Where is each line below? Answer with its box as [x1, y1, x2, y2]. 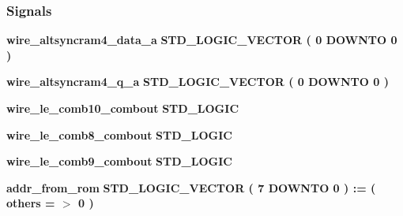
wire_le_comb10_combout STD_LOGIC [6, 100, 239, 116]
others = [6, 195, 55, 211]
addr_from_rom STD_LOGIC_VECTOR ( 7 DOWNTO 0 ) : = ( [6, 179, 376, 196]
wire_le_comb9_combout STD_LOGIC [6, 153, 232, 169]
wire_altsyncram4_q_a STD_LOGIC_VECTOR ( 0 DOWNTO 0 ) [6, 73, 389, 90]
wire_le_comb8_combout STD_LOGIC [6, 126, 232, 143]
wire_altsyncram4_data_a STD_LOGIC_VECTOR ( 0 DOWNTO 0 [6, 32, 397, 48]
